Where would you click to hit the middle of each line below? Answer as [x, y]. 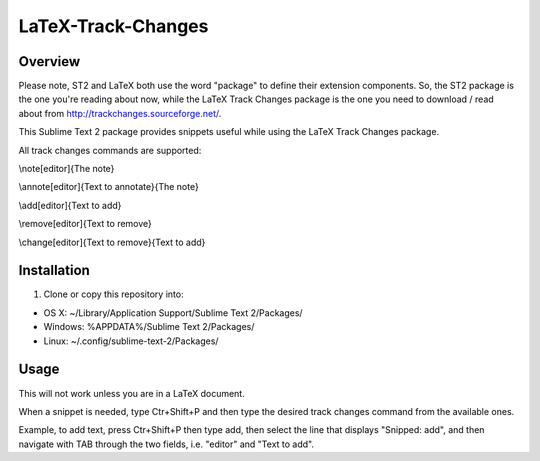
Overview [49, 61]
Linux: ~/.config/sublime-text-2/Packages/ [131, 341]
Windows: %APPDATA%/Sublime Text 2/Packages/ [149, 327]
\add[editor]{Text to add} [70, 205]
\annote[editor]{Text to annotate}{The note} [108, 187]
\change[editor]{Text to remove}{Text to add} [112, 242]
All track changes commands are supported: [110, 150]
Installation [54, 270]
